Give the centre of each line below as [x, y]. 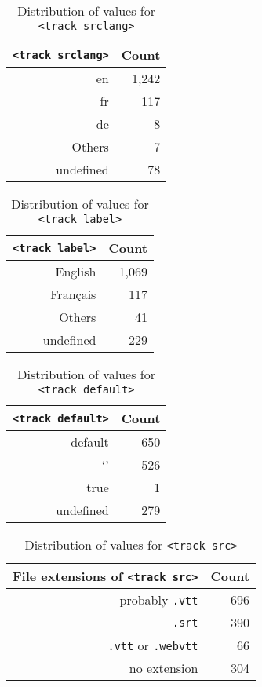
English [76, 271]
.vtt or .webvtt [153, 645]
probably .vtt [159, 599]
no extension [164, 668]
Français [73, 294]
